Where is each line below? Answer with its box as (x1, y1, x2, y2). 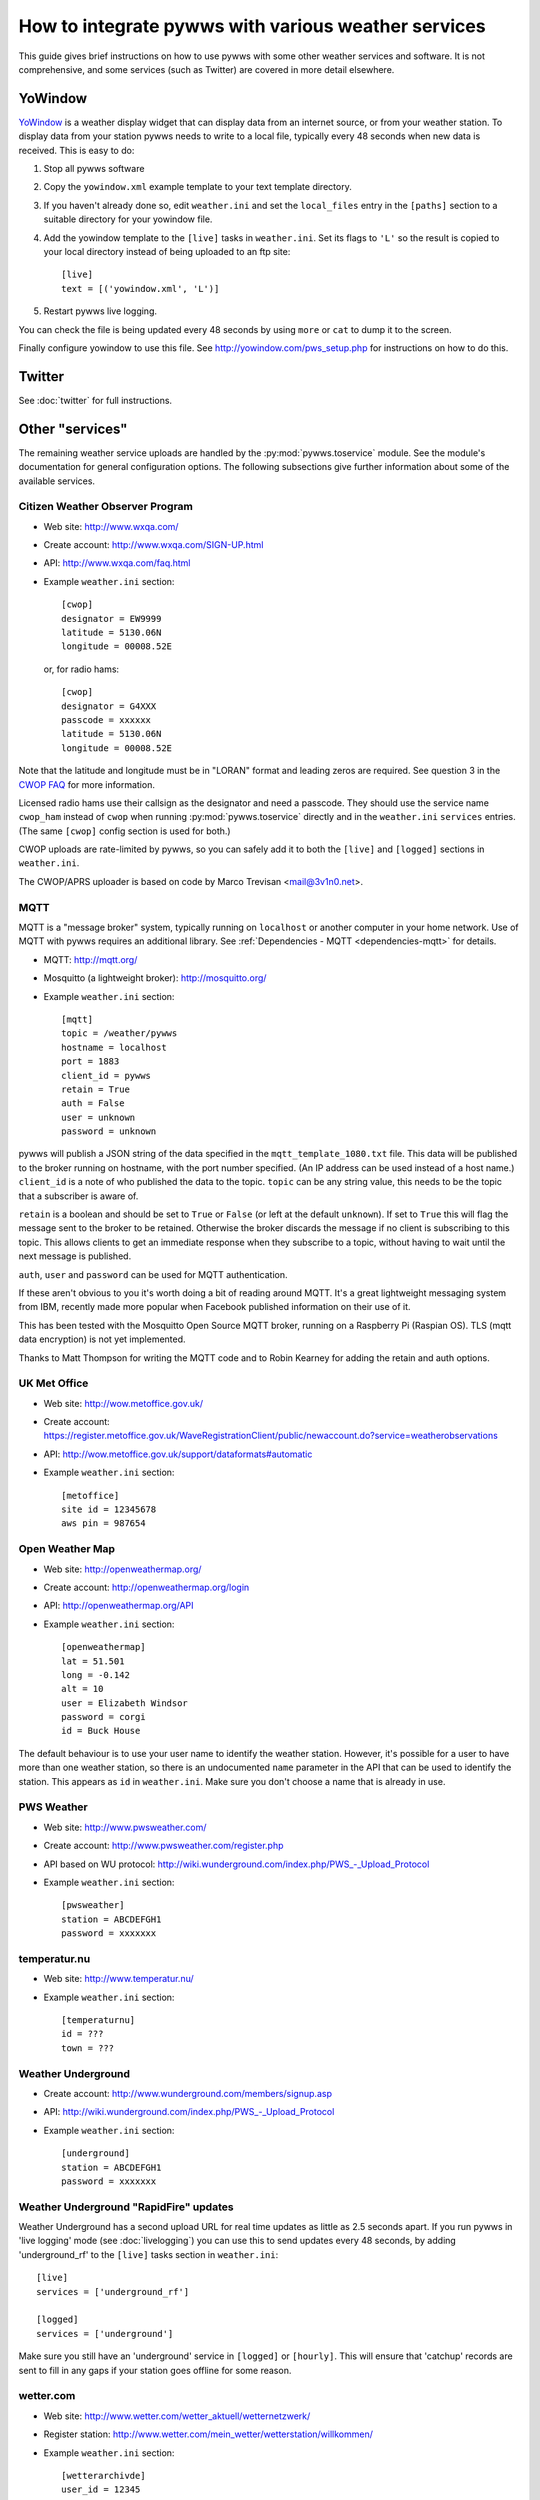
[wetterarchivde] (61, 2470, 146, 2481)
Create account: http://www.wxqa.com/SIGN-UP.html (43, 539, 264, 551)
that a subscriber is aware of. (18, 1190, 139, 1202)
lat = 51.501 (61, 1655, 125, 1667)
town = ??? (61, 2042, 115, 2054)
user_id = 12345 (61, 2484, 141, 2495)
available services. (18, 475, 95, 487)
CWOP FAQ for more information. (18, 778, 155, 790)
